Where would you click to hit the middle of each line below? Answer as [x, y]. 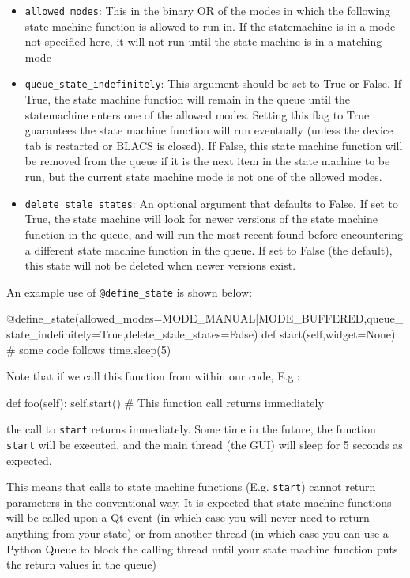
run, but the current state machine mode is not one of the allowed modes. [203, 177]
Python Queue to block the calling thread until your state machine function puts [202, 548]
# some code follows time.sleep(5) [89, 349]
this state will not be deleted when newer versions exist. [160, 265]
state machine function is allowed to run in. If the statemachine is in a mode [210, 26]
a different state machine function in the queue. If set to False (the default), [209, 249]
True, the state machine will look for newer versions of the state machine [201, 219]
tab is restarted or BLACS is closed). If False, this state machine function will [214, 145]
